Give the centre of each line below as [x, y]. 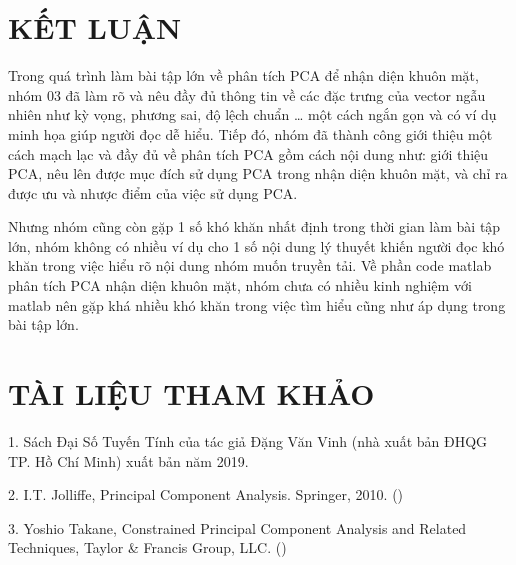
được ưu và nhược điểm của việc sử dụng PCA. [153, 192]
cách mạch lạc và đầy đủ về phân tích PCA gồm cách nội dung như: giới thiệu [248, 153]
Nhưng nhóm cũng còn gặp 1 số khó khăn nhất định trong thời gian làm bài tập [254, 226]
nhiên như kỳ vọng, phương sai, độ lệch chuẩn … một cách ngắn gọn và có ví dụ [252, 114]
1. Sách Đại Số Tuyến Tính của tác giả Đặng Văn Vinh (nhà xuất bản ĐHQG [248, 440]
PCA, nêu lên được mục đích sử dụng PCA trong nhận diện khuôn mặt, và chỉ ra [258, 173]
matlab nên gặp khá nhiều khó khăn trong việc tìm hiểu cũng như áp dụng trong [257, 304]
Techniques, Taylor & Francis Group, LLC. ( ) [147, 547]
